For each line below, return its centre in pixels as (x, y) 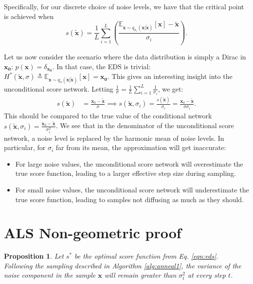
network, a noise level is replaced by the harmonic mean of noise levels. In (114, 138)
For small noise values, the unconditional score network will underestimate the (132, 189)
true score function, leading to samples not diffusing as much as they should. (130, 199)
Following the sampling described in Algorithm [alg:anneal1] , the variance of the (123, 265)
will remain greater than (140, 275)
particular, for (25, 147)
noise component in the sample (50, 275)
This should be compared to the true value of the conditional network (108, 115)
